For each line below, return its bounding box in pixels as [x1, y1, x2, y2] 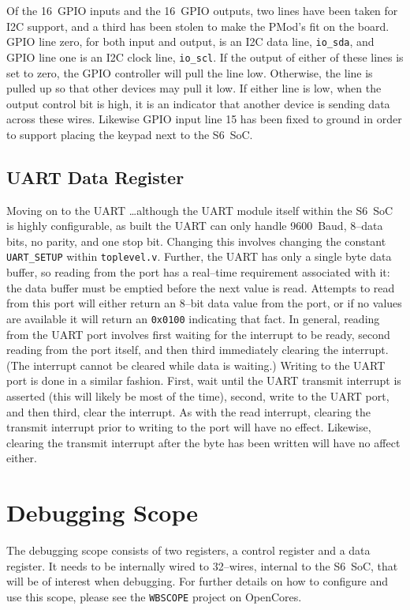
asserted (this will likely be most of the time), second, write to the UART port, [6, 387, 389, 404]
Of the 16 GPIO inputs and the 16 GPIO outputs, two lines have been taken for [6, 2, 398, 18]
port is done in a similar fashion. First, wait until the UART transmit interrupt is [6, 372, 401, 389]
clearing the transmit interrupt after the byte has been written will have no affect [6, 434, 401, 450]
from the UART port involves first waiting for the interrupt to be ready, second [6, 326, 390, 342]
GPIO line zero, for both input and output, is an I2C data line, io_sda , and [6, 33, 375, 50]
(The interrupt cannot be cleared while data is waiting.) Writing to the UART [6, 356, 386, 373]
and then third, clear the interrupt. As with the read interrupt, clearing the [6, 403, 371, 420]
